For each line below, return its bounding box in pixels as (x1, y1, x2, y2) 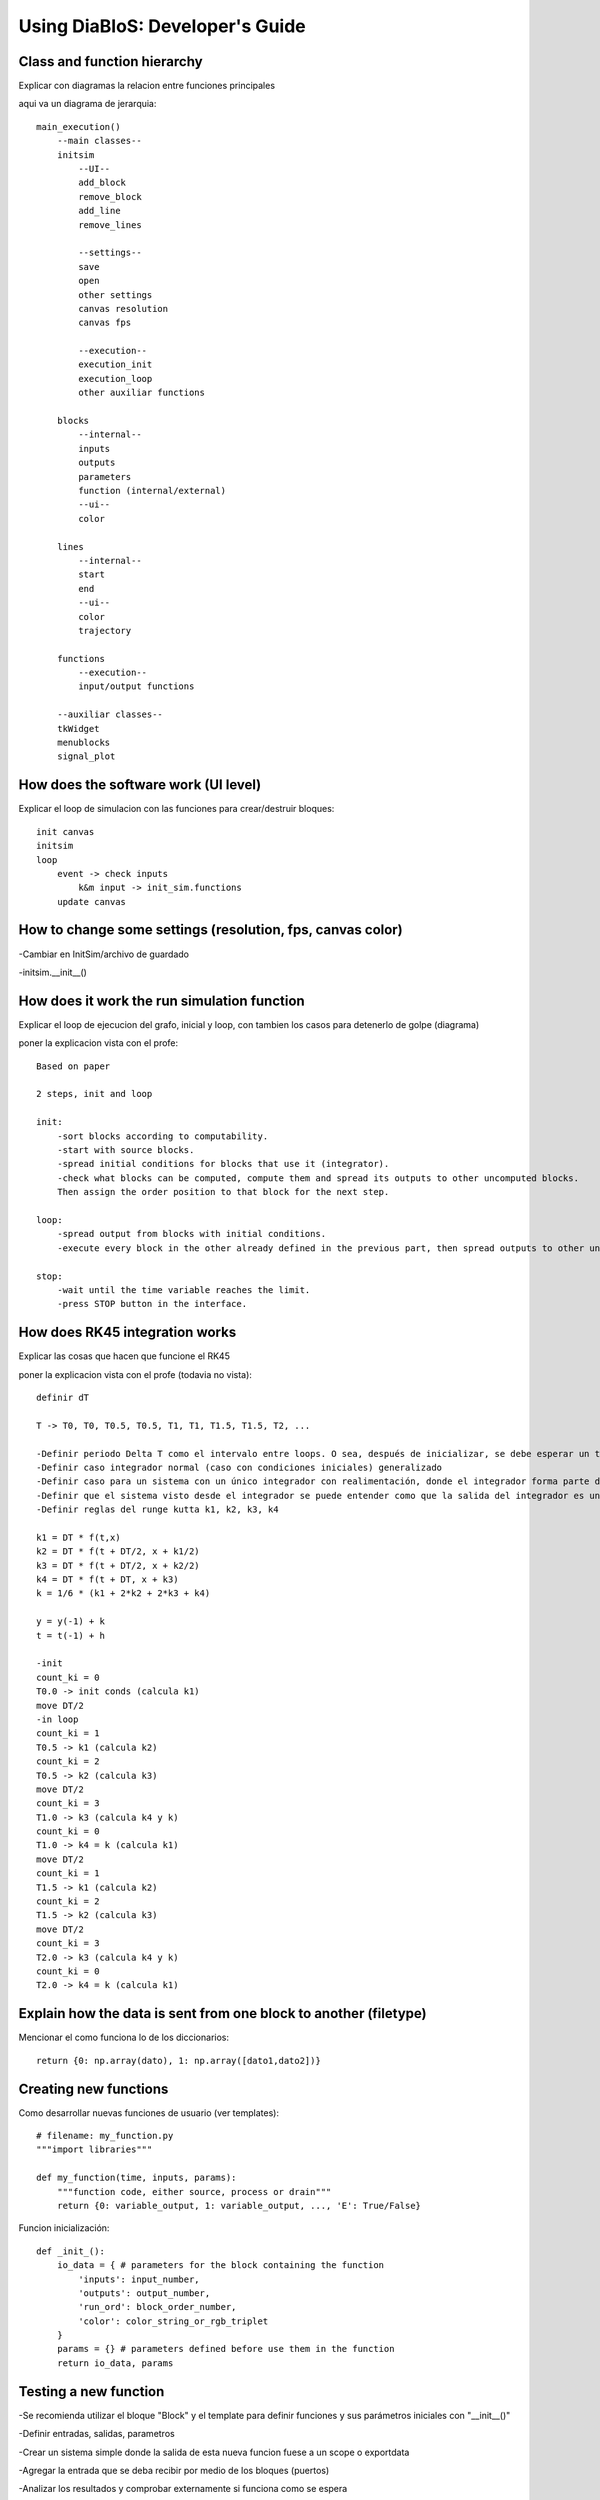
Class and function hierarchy (18, 53, 204, 70)
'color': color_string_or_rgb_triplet (78, 2315, 269, 2327)
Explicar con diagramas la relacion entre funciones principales (18, 80, 275, 92)
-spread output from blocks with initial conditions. (56, 1228, 327, 1240)
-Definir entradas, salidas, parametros (18, 2428, 175, 2440)
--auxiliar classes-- (56, 709, 164, 720)
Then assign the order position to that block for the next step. (56, 1186, 390, 1198)
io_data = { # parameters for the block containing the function (56, 2260, 385, 2271)
